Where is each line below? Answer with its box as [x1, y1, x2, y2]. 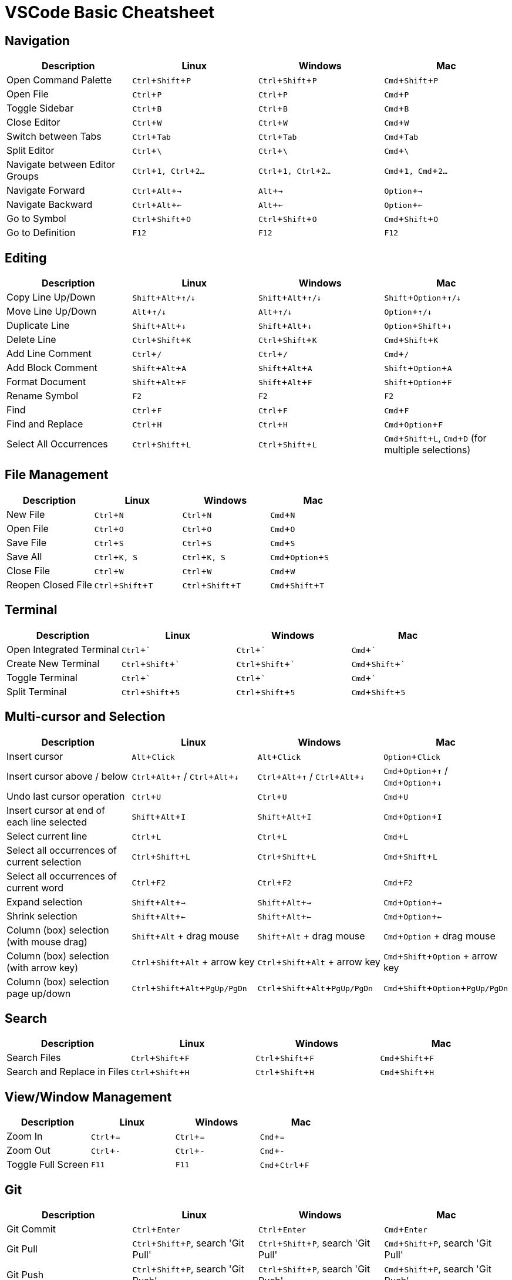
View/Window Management [5, 1089, 172, 1104]
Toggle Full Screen [6, 1158, 89, 1171]
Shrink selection [6, 910, 78, 922]
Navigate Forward [6, 184, 85, 197]
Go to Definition [6, 227, 76, 239]
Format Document [6, 376, 86, 388]
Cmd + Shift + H [380, 1066, 434, 1078]
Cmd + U [383, 790, 409, 802]
